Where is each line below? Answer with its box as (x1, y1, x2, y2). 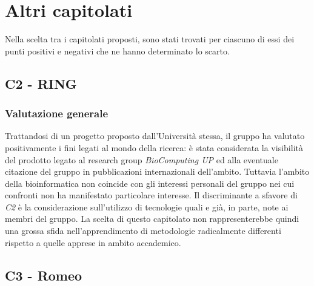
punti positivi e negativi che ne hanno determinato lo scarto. (5, 44, 230, 57)
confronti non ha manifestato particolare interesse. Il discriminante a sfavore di (5, 189, 298, 201)
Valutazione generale (5, 106, 109, 121)
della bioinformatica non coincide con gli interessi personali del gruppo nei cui (5, 177, 295, 189)
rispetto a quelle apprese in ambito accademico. (5, 236, 181, 249)
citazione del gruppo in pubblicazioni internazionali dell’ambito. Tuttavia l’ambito (5, 165, 310, 178)
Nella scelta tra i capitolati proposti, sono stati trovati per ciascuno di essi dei (5, 33, 295, 45)
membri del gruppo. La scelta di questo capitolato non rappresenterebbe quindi (5, 212, 299, 225)
